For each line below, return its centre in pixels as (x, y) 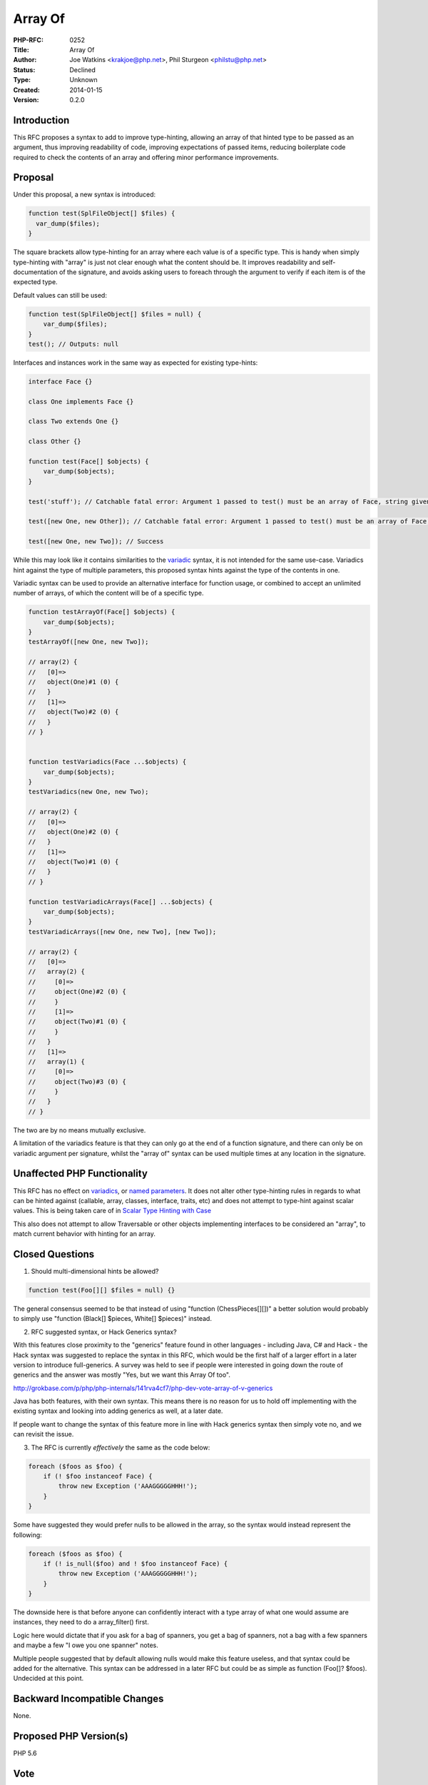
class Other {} (55, 442)
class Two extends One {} (73, 422)
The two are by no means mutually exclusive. (80, 1130)
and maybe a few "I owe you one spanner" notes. (86, 1645)
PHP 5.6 (25, 1754)
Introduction (41, 120)
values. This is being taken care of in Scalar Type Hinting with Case (112, 1211)
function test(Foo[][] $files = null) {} (102, 1290)
